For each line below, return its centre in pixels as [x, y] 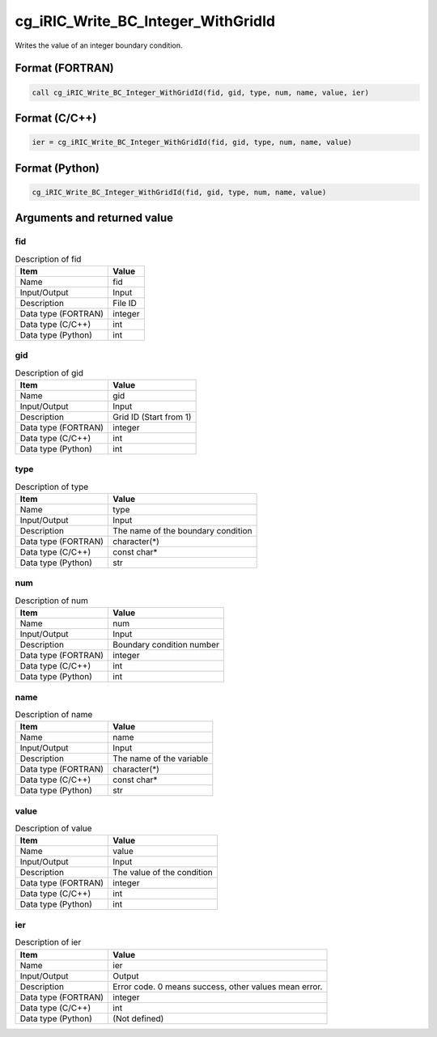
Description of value [53, 828]
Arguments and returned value [94, 218]
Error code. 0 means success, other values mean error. [218, 986]
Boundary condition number [166, 645]
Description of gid [49, 372]
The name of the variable [161, 759]
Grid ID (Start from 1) [152, 417]
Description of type [52, 487]
